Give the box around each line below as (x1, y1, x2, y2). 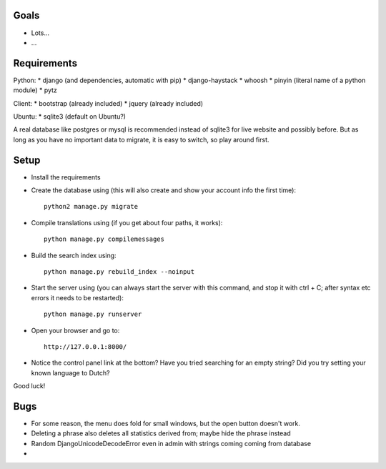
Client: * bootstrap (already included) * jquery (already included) (13, 99, 204, 107)
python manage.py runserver (44, 310, 142, 318)
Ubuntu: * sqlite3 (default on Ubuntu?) (13, 112, 127, 121)
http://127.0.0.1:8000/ (44, 342, 127, 350)
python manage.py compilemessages (44, 235, 164, 243)
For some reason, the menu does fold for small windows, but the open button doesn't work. (31, 419, 300, 428)
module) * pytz (13, 86, 57, 94)
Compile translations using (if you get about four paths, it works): (31, 218, 223, 227)
